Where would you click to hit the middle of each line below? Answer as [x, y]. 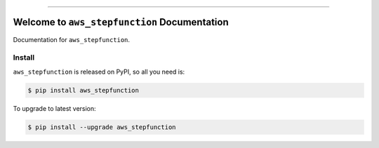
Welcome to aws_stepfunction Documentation [121, 22]
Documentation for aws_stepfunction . [71, 39]
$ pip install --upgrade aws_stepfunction [102, 127]
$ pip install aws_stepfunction [84, 90]
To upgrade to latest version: [54, 108]
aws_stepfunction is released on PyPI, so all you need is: [99, 72]
